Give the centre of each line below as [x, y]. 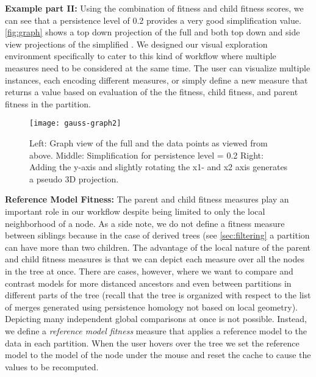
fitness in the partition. [48, 103]
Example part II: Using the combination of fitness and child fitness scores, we [154, 8]
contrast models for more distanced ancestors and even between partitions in [148, 283]
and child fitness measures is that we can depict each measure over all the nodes [155, 259]
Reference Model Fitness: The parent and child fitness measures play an [147, 199]
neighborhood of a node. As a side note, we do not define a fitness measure [145, 223]
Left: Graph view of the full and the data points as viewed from [149, 143]
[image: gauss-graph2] [75, 124]
